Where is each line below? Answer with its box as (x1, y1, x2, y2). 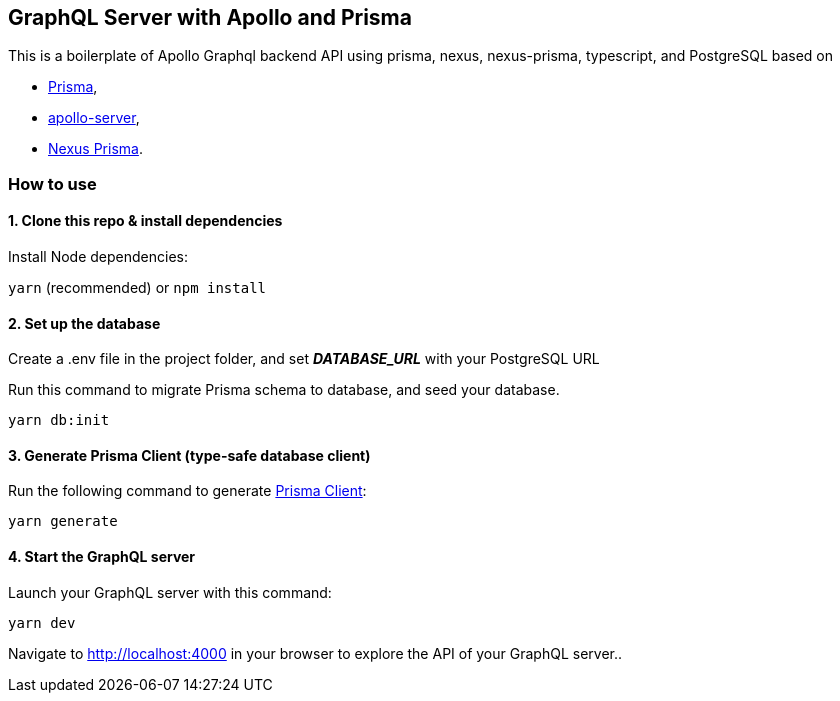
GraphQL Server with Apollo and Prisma (8, 5, 412, 30)
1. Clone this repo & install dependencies (8, 212, 283, 230)
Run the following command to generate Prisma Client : (8, 482, 367, 500)
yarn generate (8, 513, 118, 530)
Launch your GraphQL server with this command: (8, 583, 332, 601)
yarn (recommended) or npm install (8, 279, 266, 297)
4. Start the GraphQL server (8, 548, 196, 566)
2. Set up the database (8, 314, 161, 332)
